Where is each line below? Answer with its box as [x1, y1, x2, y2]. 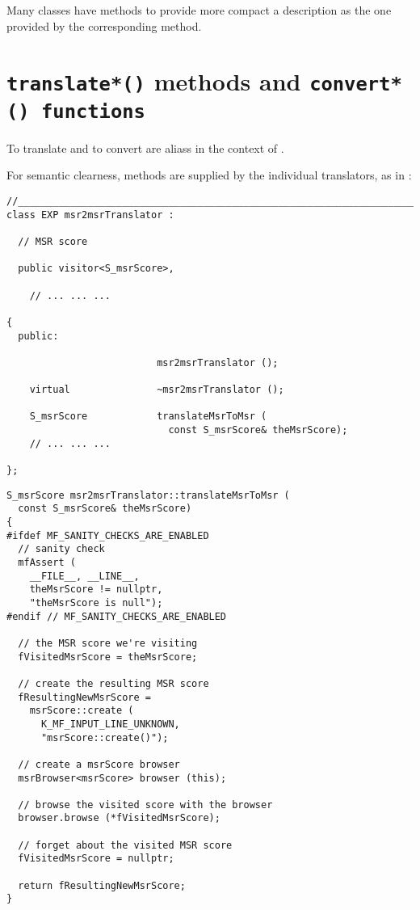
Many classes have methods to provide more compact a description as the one [6, 2, 392, 18]
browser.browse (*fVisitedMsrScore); [18, 812, 220, 824]
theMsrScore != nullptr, [29, 583, 163, 596]
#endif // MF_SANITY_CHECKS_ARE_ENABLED [6, 610, 227, 622]
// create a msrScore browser [18, 758, 180, 770]
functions [40, 99, 145, 123]
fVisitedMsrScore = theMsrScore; [18, 651, 198, 663]
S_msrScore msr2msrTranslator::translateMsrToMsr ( [6, 489, 290, 501]
